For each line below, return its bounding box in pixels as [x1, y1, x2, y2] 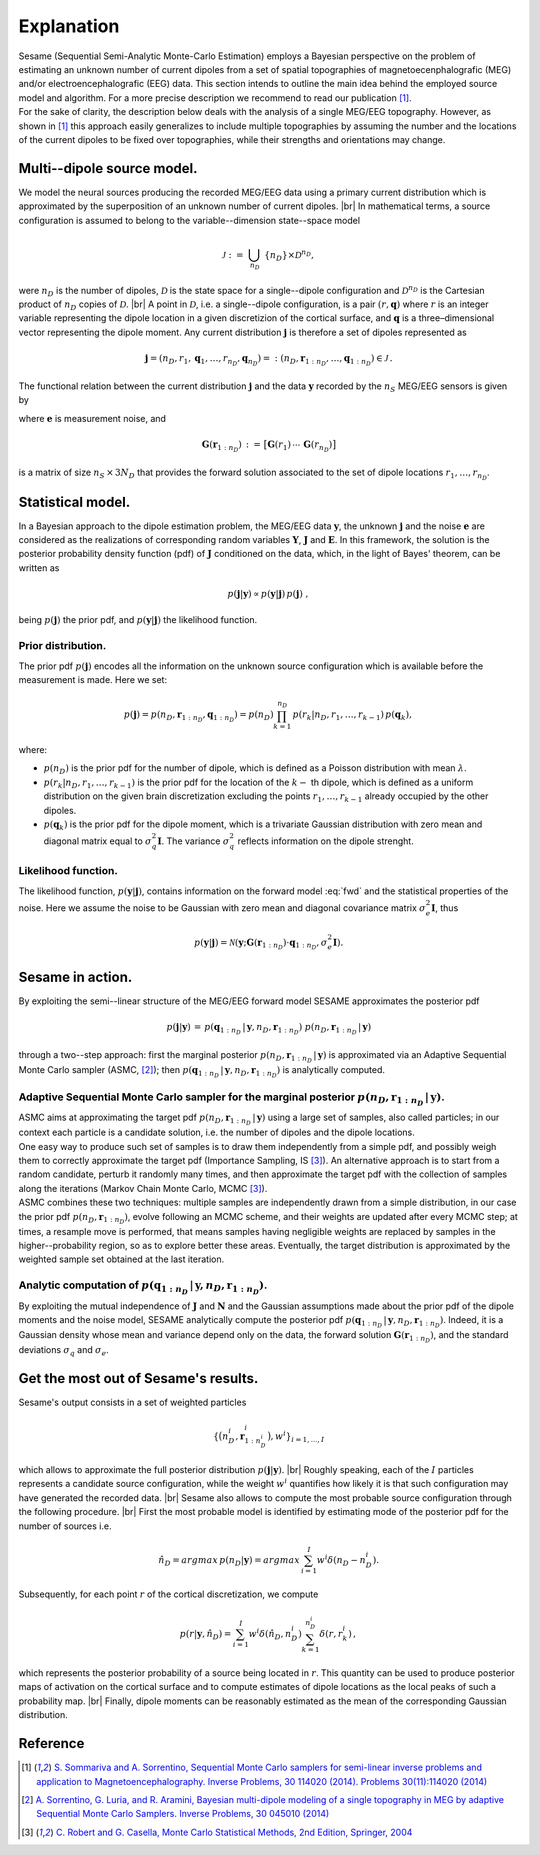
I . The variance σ [157, 835, 230, 847]
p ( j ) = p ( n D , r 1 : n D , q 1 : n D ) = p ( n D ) [123, 709, 274, 724]
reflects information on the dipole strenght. [237, 835, 414, 847]
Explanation [18, 15, 120, 37]
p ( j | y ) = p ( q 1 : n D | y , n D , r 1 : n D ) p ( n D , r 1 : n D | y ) [166, 1021, 372, 1036]
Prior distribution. [18, 639, 107, 653]
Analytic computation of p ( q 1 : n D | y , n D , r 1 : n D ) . [18, 1278, 268, 1296]
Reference [18, 1735, 85, 1752]
